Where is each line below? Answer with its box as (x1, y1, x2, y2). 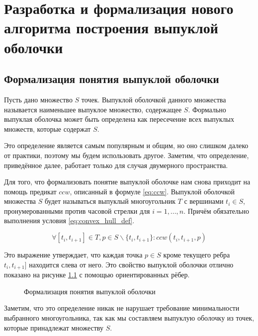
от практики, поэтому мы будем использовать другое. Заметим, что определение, (4, 150, 249, 160)
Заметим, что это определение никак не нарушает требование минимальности (4, 303, 240, 313)
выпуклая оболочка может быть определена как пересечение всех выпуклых (4, 114, 235, 124)
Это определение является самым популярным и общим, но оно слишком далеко (4, 140, 249, 151)
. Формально (188, 104, 226, 114)
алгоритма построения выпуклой (4, 17, 218, 38)
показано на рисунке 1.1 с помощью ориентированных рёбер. (4, 269, 190, 280)
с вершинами (184, 196, 224, 206)
